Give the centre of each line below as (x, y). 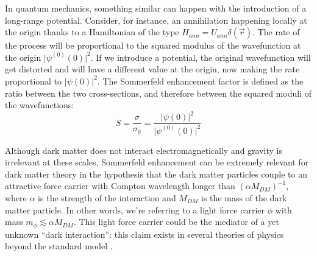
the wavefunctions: (40, 105)
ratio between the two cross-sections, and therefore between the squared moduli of (158, 93)
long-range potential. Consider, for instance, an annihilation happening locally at (156, 20)
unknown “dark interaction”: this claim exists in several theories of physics (144, 234)
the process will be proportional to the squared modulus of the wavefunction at (153, 45)
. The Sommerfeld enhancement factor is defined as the (200, 81)
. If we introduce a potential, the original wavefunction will (201, 57)
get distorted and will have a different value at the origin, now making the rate (152, 69)
